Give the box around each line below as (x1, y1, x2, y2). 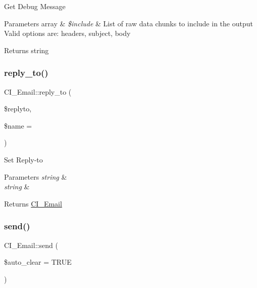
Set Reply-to (4, 154, 43, 164)
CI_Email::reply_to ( (4, 86, 72, 97)
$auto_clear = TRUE (4, 257, 72, 267)
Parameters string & (4, 171, 67, 182)
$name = (4, 120, 32, 131)
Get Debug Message (4, 1, 66, 11)
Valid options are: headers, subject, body (4, 28, 131, 38)
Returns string (4, 45, 49, 55)
